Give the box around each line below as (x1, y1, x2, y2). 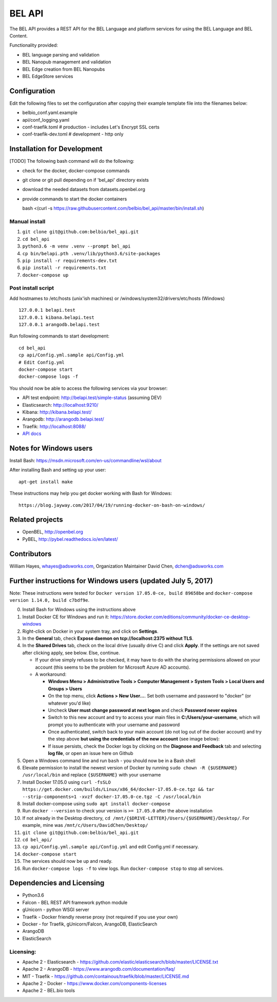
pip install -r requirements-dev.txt (22, 257, 117, 263)
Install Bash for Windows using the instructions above (22, 607, 136, 613)
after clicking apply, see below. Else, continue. (22, 650, 120, 656)
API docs (22, 430, 42, 437)
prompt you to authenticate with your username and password (48, 722, 180, 728)
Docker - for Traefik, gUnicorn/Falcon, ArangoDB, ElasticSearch (22, 921, 157, 927)
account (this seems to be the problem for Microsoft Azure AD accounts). (35, 664, 191, 670)
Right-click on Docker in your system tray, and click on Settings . (22, 628, 159, 634)
